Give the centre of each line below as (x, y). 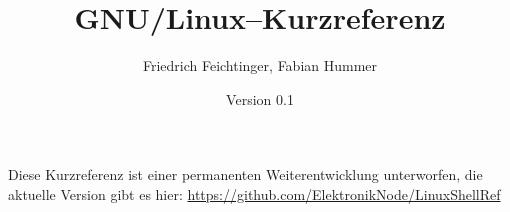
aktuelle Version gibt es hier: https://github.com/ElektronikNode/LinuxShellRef (254, 193)
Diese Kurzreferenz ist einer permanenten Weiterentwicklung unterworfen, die (245, 174)
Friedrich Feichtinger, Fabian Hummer (260, 65)
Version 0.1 (260, 98)
